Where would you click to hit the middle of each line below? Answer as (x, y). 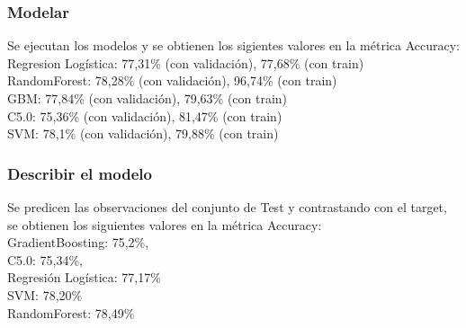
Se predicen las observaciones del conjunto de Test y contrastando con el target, (227, 207)
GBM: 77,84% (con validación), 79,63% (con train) (148, 98)
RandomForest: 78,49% (71, 312)
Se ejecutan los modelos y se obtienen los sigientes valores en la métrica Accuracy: (234, 45)
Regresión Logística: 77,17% (84, 277)
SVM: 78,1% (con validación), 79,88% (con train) (143, 133)
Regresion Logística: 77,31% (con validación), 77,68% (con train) (186, 62)
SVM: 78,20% (45, 294)
